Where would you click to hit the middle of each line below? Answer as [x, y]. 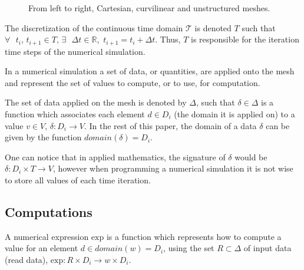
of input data [267, 248]
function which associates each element [75, 114]
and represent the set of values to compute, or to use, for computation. [133, 82]
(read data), [27, 259]
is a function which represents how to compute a [194, 236]
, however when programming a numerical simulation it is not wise [173, 168]
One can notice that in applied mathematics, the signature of [115, 157]
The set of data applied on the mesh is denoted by [96, 102]
